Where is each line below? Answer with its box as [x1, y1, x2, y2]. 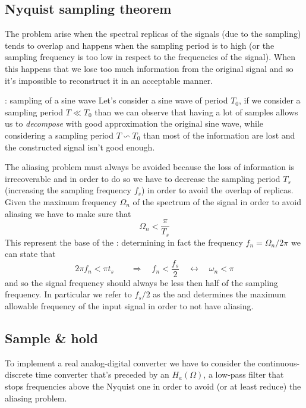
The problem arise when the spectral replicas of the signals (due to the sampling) [5, 27, 301, 40]
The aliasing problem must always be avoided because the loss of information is [5, 161, 295, 173]
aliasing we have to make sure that [5, 207, 131, 219]
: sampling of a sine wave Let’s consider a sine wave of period [5, 94, 228, 106]
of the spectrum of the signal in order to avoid [133, 195, 301, 208]
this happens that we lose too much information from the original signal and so [5, 62, 294, 74]
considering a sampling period [5, 128, 114, 141]
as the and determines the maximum [153, 288, 286, 300]
